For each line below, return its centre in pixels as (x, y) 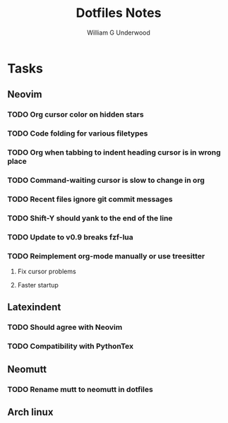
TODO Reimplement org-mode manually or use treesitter (106, 256)
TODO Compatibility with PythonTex (71, 346)
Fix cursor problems (47, 272)
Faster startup (38, 285)
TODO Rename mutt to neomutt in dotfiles (80, 389)
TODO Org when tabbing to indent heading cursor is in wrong (114, 153)
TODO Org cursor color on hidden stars (76, 114)
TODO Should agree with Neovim (65, 328)
